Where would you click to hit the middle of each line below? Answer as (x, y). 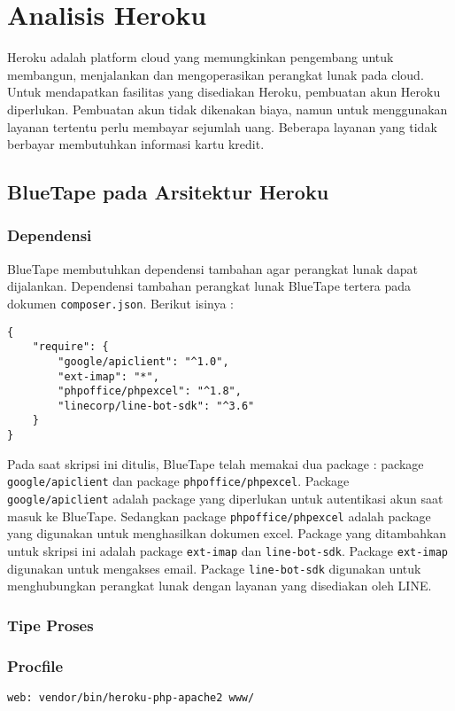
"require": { (70, 347)
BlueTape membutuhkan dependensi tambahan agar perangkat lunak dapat (212, 268)
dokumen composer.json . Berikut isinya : (120, 303)
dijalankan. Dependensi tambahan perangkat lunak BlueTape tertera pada (209, 286)
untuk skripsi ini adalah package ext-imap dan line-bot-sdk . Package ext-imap (228, 550)
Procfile (35, 665)
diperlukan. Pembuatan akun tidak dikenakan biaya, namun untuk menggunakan (227, 109)
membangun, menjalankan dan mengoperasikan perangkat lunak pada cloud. (216, 74)
